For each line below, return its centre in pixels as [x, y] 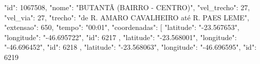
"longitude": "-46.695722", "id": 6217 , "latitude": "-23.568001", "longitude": [120, 37]
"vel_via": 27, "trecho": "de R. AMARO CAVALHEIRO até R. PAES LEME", [127, 17]
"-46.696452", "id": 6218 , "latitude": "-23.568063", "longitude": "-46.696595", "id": [131, 47]
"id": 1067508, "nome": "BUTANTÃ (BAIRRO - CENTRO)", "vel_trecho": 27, [127, 7]
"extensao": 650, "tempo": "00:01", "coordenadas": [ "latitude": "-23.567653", [122, 27]
